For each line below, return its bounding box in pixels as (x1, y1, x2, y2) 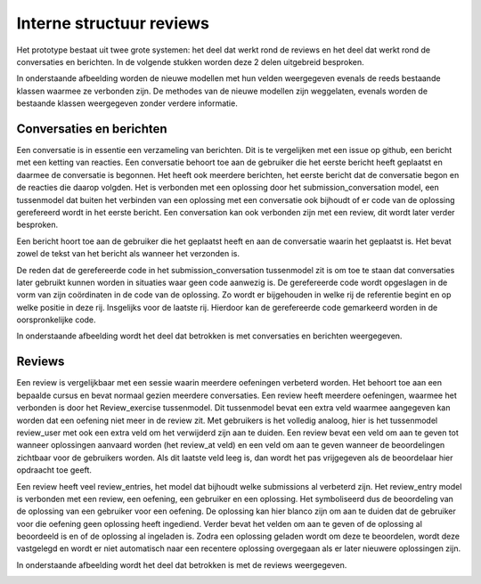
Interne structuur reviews (16, 13, 209, 33)
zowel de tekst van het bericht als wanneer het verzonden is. (16, 248, 240, 259)
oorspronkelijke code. (16, 314, 97, 325)
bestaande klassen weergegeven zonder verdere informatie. (16, 98, 238, 109)
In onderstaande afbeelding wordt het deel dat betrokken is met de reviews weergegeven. (16, 559, 347, 570)
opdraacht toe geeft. (16, 465, 93, 475)
